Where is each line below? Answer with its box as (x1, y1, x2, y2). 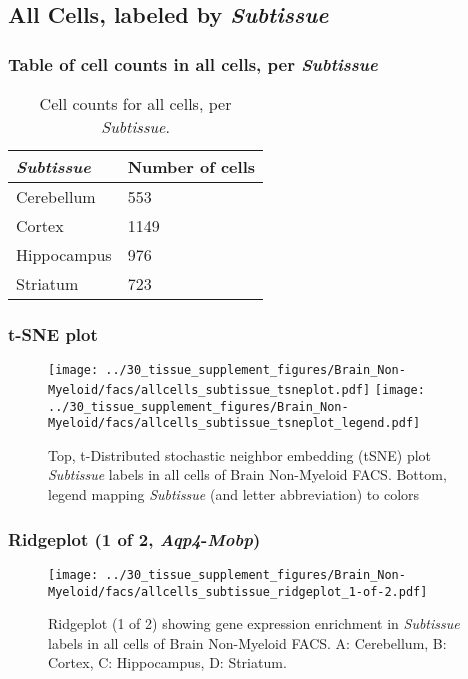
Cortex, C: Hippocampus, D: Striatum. (48, 652, 287, 673)
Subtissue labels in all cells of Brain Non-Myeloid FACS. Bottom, (48, 464, 447, 485)
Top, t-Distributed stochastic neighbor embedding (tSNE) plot (48, 444, 432, 465)
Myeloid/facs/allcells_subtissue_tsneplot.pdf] (48, 382, 371, 397)
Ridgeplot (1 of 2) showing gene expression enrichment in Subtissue (48, 613, 460, 634)
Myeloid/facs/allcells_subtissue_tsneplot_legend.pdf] (48, 416, 421, 431)
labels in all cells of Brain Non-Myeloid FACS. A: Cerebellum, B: (48, 632, 447, 653)
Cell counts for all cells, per (39, 92, 232, 115)
